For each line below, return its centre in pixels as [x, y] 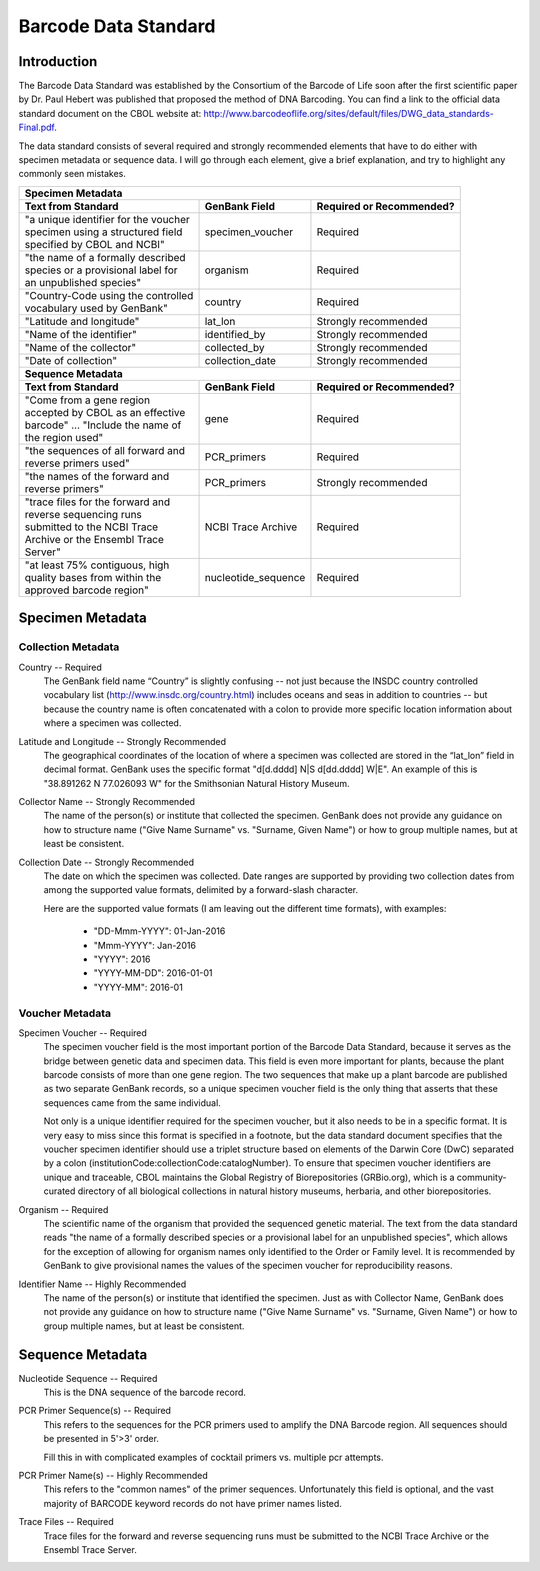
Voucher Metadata [65, 1013]
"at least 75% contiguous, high [97, 565]
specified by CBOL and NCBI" [94, 244]
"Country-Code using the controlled [109, 295]
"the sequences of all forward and [104, 450]
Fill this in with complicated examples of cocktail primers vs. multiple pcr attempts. [213, 1457]
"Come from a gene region [87, 400]
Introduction [58, 61]
